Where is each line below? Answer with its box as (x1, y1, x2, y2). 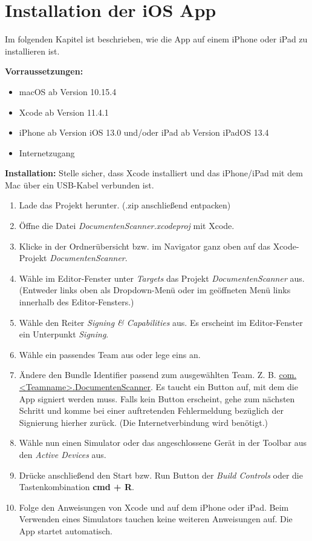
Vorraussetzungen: (5, 65, 83, 78)
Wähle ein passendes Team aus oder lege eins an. (19, 348, 201, 360)
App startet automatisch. (19, 524, 112, 537)
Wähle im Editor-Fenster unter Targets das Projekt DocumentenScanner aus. (19, 271, 305, 284)
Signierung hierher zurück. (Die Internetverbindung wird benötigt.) (19, 416, 268, 428)
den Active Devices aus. (19, 448, 106, 460)
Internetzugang (19, 146, 75, 159)
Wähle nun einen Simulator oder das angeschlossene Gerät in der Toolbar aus (19, 436, 307, 449)
